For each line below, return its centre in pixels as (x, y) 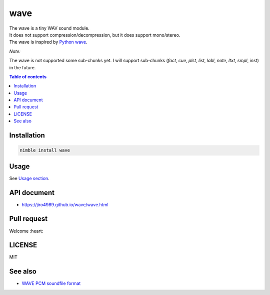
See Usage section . (29, 178)
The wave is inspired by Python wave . (48, 42)
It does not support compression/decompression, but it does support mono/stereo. (95, 35)
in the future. (22, 67)
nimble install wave (45, 150)
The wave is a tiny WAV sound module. (49, 28)
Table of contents (28, 77)
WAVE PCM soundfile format (51, 283)
